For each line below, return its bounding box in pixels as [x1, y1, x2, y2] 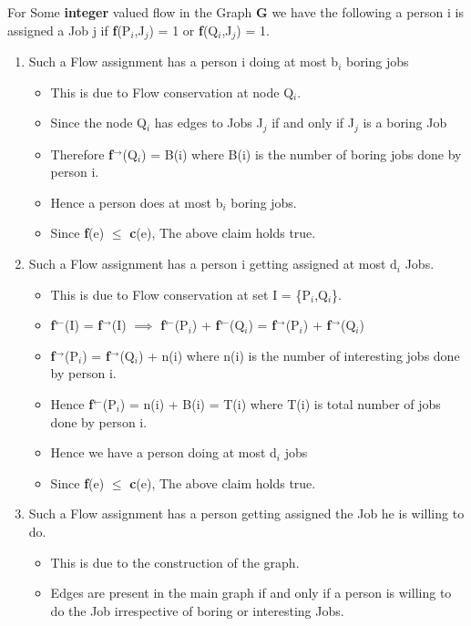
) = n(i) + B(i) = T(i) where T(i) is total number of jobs [119, 395, 441, 414]
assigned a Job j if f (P [7, 20, 131, 39]
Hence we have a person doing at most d [50, 443, 277, 462]
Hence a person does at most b [50, 192, 223, 211]
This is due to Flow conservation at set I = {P [50, 284, 311, 303]
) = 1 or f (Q [148, 20, 219, 39]
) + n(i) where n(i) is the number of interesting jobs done [138, 345, 460, 364]
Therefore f [50, 144, 113, 163]
